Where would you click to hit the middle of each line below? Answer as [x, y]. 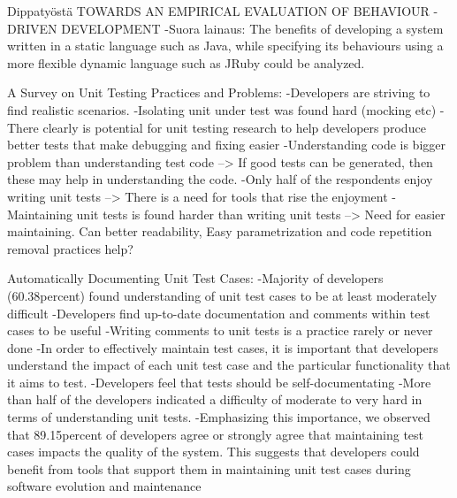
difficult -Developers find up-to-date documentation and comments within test [219, 313]
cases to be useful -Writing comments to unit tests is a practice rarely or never [220, 330]
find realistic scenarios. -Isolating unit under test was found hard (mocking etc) [222, 109]
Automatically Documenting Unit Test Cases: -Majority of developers [195, 278]
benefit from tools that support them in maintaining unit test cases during [209, 468]
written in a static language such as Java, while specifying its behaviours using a [225, 46]
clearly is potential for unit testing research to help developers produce [234, 127]
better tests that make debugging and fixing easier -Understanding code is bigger [226, 145]
